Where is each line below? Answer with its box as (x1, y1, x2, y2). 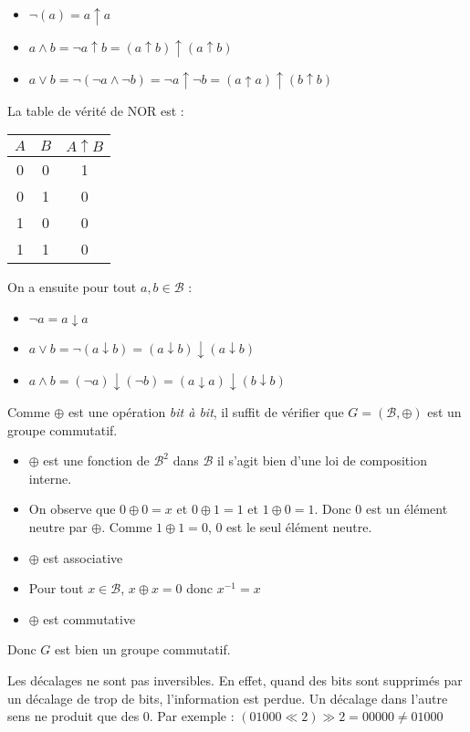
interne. (28, 468, 72, 487)
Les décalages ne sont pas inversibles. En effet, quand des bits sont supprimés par (7, 670, 463, 689)
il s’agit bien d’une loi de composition (216, 451, 427, 470)
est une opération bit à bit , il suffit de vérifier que (68, 403, 344, 421)
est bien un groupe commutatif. (55, 640, 231, 659)
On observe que (28, 499, 116, 518)
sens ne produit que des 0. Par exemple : (7, 706, 235, 726)
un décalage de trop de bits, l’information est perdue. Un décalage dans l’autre (7, 688, 448, 707)
